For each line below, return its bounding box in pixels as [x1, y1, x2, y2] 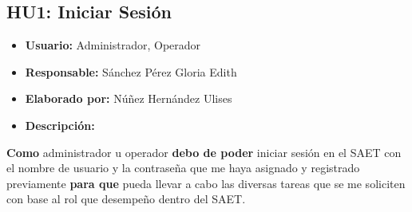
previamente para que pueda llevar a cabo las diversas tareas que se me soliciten [6, 175, 406, 191]
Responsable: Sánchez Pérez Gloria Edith [25, 63, 237, 80]
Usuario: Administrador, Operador [25, 37, 201, 53]
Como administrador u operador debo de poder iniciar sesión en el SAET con [6, 143, 402, 160]
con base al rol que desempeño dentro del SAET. [6, 190, 246, 207]
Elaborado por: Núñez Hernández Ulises [25, 90, 232, 107]
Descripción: [25, 116, 95, 133]
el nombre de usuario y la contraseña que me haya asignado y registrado [6, 159, 360, 176]
